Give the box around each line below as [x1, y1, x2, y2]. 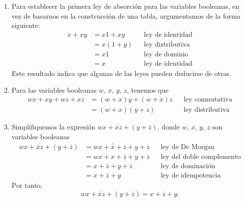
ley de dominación [160, 162, 215, 170]
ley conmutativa [184, 96, 232, 103]
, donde [157, 122, 180, 132]
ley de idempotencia [160, 172, 221, 179]
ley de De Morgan [160, 143, 215, 151]
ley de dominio [144, 50, 188, 58]
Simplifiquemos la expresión [11, 122, 95, 132]
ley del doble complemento [160, 153, 241, 160]
